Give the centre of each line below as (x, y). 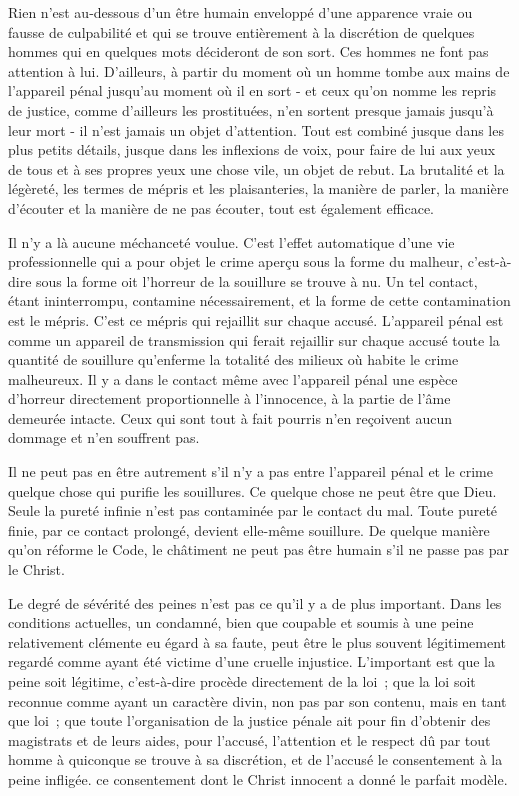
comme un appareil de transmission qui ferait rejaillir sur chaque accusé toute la (254, 339)
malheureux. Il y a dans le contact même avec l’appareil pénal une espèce (233, 378)
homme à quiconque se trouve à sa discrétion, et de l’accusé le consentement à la (255, 759)
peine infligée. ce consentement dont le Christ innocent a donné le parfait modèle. (258, 778)
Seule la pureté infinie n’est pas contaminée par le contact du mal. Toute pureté (253, 510)
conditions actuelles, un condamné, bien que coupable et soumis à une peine (241, 622)
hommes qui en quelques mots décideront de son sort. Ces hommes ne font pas (248, 51)
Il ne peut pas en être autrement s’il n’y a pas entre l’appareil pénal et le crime (250, 471)
